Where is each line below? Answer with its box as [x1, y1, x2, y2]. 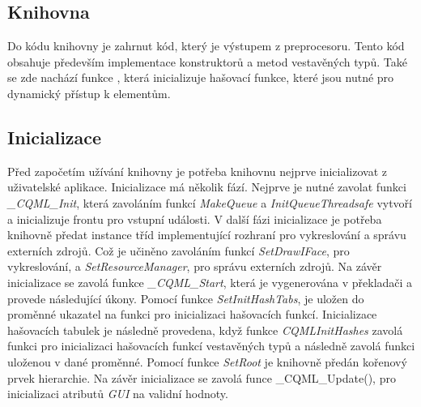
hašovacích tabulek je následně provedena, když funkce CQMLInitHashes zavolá [7, 321, 403, 338]
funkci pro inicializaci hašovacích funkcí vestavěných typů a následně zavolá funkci [7, 337, 415, 354]
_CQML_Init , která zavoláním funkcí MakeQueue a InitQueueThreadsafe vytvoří [7, 194, 412, 211]
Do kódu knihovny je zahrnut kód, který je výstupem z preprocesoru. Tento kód [7, 37, 405, 54]
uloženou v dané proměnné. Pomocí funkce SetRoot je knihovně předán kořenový [7, 353, 407, 370]
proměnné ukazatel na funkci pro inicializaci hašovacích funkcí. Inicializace [7, 306, 377, 323]
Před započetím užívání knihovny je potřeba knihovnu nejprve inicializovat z [7, 162, 387, 179]
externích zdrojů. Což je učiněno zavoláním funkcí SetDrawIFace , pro [7, 242, 350, 259]
